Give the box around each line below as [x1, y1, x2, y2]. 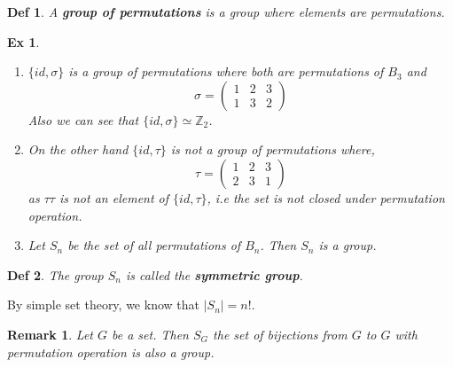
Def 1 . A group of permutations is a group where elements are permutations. [7, 3, 445, 20]
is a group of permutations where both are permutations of [68, 62, 384, 81]
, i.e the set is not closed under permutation [207, 188, 445, 207]
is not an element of [59, 188, 169, 207]
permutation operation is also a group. [7, 342, 215, 361]
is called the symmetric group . [126, 265, 303, 284]
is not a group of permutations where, [170, 140, 375, 159]
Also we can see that [27, 110, 139, 129]
